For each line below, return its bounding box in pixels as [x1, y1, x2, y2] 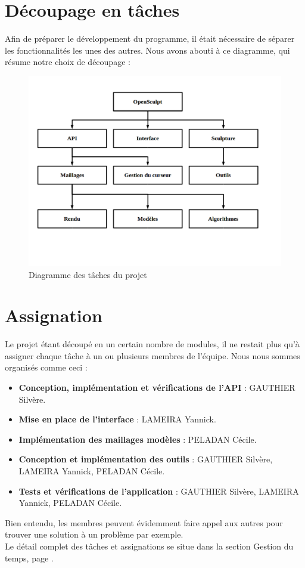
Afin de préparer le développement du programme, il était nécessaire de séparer [5, 32, 295, 45]
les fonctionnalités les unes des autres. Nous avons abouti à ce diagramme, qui [5, 44, 290, 56]
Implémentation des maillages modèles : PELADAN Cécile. [18, 433, 257, 445]
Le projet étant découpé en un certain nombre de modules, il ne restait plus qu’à [5, 338, 300, 350]
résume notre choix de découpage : [5, 55, 130, 68]
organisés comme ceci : [5, 361, 88, 373]
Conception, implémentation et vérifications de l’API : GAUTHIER [18, 381, 295, 393]
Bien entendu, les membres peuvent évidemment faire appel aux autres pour [5, 516, 283, 529]
